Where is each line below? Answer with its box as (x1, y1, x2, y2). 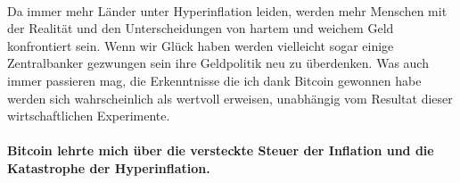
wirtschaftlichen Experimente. (7, 106, 170, 125)
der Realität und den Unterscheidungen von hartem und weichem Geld (7, 19, 394, 37)
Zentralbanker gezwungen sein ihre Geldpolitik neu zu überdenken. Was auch (7, 54, 429, 72)
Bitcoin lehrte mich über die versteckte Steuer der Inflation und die (7, 141, 434, 160)
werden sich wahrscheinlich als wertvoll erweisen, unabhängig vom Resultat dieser (7, 88, 453, 107)
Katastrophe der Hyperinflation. (7, 158, 210, 177)
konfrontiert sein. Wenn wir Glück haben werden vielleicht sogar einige (7, 36, 394, 54)
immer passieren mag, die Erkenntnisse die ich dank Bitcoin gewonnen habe (7, 71, 422, 89)
